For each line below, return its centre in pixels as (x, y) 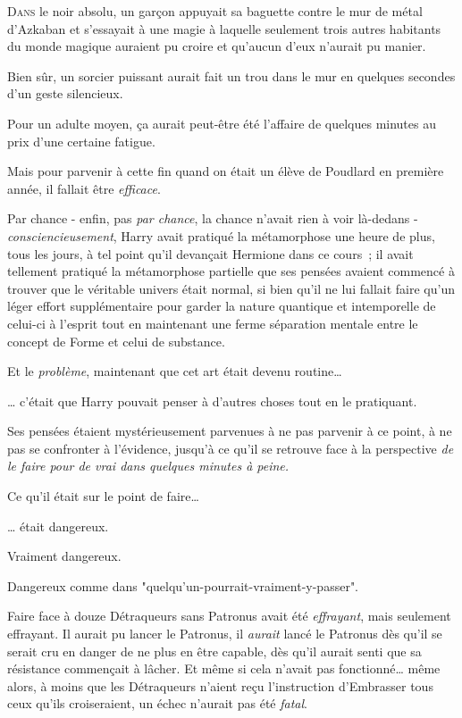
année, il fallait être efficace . (84, 188)
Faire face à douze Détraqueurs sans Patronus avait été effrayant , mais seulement (229, 616)
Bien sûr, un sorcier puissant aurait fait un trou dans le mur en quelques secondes (231, 75)
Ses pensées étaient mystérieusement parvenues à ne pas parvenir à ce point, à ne (230, 431)
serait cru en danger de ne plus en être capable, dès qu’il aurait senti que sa (214, 651)
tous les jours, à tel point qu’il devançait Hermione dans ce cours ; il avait (210, 253)
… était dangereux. (58, 526)
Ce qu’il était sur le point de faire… (103, 496)
